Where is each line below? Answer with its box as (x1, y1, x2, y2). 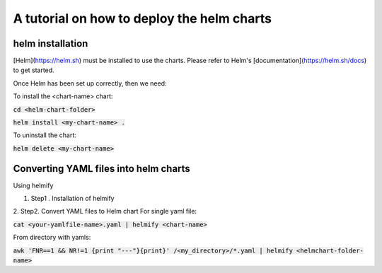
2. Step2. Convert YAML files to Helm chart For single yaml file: (13, 207, 197, 216)
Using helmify (13, 181, 54, 190)
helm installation (13, 37, 88, 50)
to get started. (13, 66, 54, 74)
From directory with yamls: (13, 233, 91, 242)
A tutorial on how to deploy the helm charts (13, 11, 272, 26)
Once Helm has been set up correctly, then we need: (13, 79, 167, 88)
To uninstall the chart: (13, 131, 77, 139)
